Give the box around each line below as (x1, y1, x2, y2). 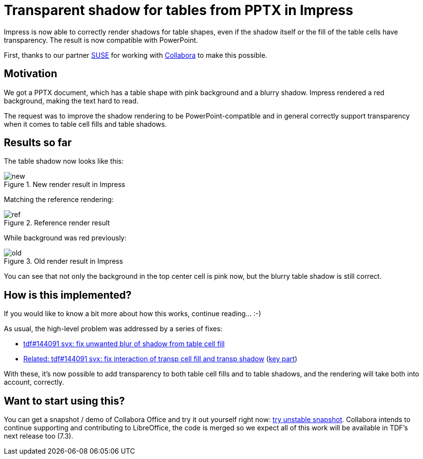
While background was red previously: (4, 234, 127, 242)
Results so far (4, 136, 72, 149)
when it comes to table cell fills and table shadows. (4, 119, 167, 128)
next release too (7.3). (4, 432, 73, 441)
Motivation (4, 68, 57, 80)
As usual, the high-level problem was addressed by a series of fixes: (4, 324, 222, 333)
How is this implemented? (4, 289, 132, 301)
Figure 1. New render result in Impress (4, 180, 125, 189)
